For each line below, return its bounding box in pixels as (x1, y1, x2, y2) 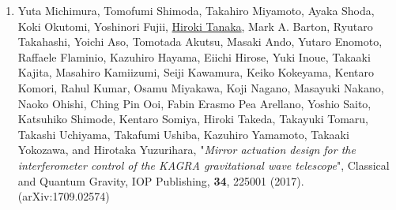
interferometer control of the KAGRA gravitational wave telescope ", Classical (17, 156, 390, 173)
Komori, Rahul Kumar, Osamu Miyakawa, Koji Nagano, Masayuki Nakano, (17, 79, 384, 96)
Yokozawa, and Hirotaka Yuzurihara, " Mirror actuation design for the (17, 141, 356, 158)
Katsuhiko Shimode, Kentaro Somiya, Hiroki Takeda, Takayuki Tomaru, (17, 111, 368, 127)
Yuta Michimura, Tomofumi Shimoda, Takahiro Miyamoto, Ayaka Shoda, (17, 2, 375, 18)
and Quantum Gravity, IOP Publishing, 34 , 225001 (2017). (17, 172, 304, 189)
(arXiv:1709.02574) (17, 188, 110, 204)
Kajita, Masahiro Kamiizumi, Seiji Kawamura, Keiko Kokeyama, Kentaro (17, 64, 374, 81)
